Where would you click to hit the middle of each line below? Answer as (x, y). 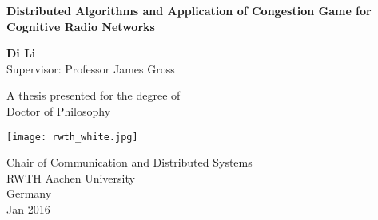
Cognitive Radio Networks (81, 26)
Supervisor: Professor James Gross (91, 68)
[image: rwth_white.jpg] (72, 137)
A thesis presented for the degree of (94, 95)
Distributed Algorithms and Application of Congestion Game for (189, 10)
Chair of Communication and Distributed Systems (129, 162)
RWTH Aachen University (71, 177)
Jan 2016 (28, 209)
